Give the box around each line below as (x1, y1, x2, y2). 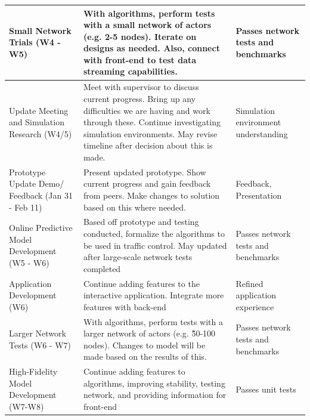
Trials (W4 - (9, 36, 61, 48)
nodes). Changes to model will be (83, 338, 206, 351)
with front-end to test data (83, 53, 197, 66)
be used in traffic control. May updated (83, 239, 227, 251)
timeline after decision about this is (83, 139, 213, 152)
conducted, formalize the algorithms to (83, 227, 225, 239)
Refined (235, 277, 263, 289)
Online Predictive (9, 221, 73, 234)
